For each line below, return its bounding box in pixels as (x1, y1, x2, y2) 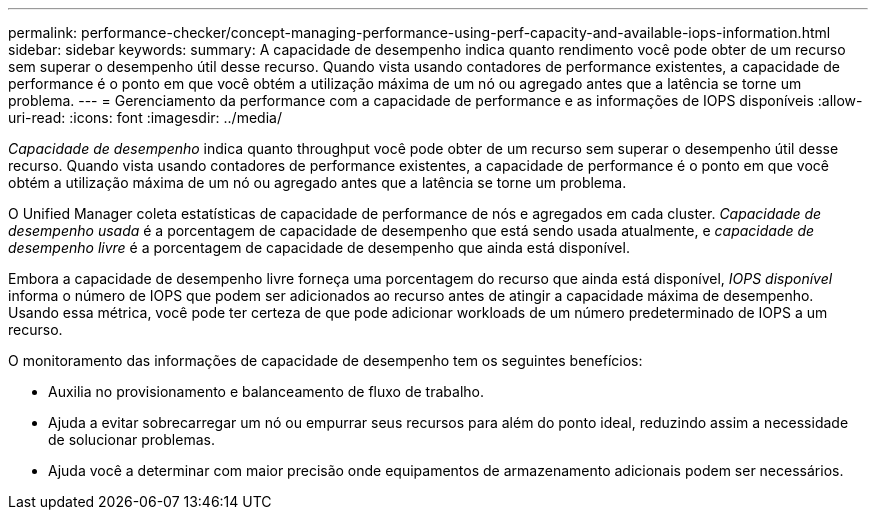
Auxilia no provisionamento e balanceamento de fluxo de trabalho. (48, 383, 484, 400)
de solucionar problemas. (48, 431, 215, 448)
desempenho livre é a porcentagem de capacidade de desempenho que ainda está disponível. (8, 239, 630, 256)
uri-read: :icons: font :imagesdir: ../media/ (8, 109, 282, 126)
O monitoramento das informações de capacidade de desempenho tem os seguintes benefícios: (8, 352, 643, 369)
